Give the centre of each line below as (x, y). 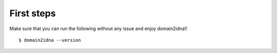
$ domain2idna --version (50, 40)
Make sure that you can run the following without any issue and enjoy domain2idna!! (98, 29)
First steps (33, 13)
